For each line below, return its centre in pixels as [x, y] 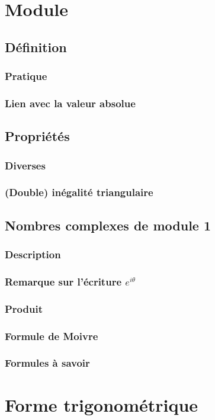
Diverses [25, 165]
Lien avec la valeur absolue [70, 103]
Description [33, 254]
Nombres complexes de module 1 [108, 225]
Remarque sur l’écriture [63, 281]
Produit [24, 308]
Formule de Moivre [52, 336]
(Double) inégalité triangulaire [79, 192]
